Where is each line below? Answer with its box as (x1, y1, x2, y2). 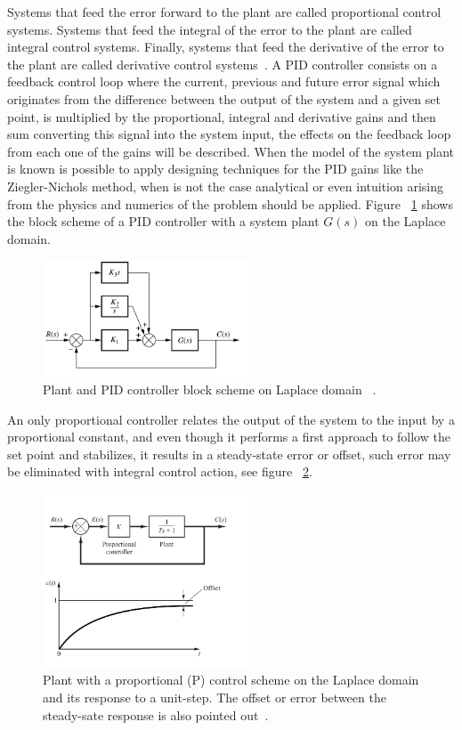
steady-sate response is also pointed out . (43, 705, 269, 724)
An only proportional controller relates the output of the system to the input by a (7, 410, 455, 428)
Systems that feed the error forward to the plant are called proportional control (7, 3, 442, 20)
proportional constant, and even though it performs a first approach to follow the (7, 427, 450, 446)
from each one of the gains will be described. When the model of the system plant (7, 142, 455, 160)
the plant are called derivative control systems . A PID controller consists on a (7, 54, 438, 73)
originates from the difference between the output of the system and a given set (7, 89, 441, 108)
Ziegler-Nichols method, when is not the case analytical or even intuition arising (7, 176, 444, 195)
